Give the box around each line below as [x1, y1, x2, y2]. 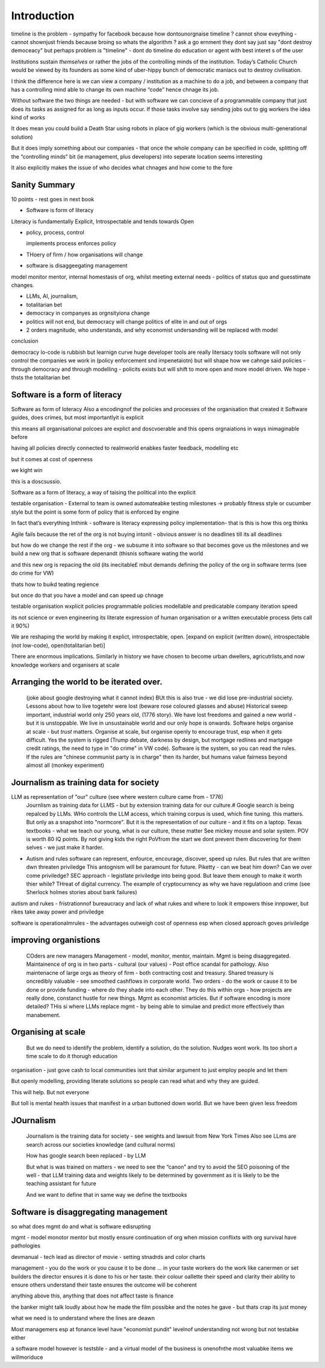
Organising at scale [11, 1027, 85, 1037]
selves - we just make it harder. [26, 844, 104, 851]
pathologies [11, 1242, 41, 1249]
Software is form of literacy [26, 207, 94, 214]
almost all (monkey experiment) [26, 761, 105, 769]
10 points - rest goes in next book [11, 195, 94, 203]
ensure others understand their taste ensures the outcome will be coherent [11, 1281, 197, 1288]
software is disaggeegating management [26, 262, 128, 270]
